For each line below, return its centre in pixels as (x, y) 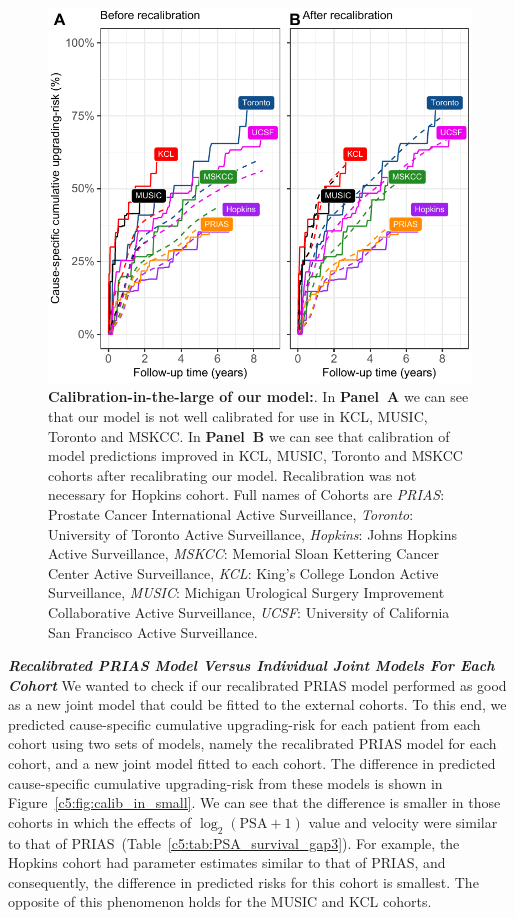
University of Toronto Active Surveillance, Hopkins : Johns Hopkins (252, 533)
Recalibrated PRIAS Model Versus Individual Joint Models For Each (251, 665)
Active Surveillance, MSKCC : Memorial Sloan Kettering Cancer (243, 553)
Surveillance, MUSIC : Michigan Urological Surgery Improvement (246, 592)
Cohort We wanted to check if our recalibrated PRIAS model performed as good (257, 684)
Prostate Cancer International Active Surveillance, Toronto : (231, 513)
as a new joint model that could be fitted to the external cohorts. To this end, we (257, 704)
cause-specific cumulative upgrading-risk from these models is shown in (225, 782)
